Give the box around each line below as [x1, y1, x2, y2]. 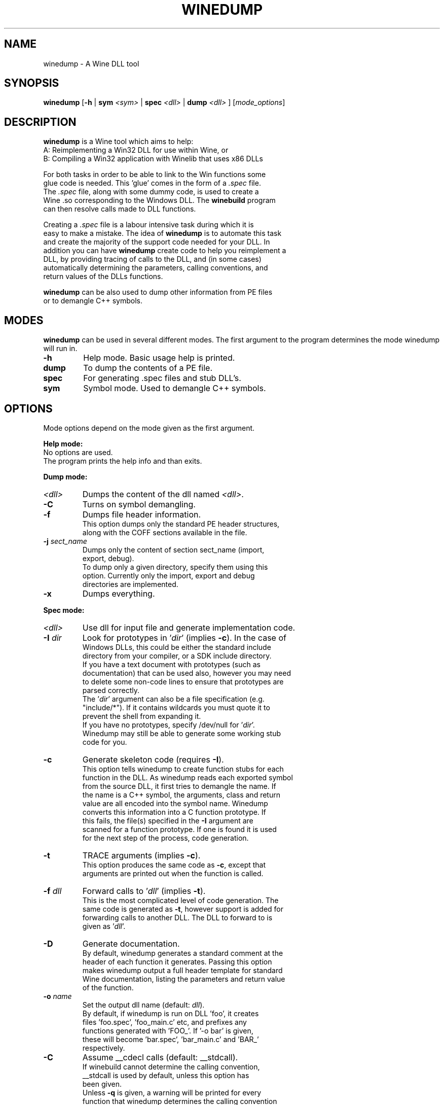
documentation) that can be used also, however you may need [82, 668, 291, 677]
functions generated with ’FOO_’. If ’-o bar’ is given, [82, 1026, 253, 1035]
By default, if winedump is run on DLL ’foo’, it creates [82, 1009, 259, 1018]
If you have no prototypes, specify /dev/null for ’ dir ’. [82, 720, 255, 729]
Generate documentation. [82, 938, 180, 949]
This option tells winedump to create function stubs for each [82, 764, 284, 773]
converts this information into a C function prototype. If [82, 807, 266, 816]
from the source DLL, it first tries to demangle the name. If [82, 781, 276, 790]
